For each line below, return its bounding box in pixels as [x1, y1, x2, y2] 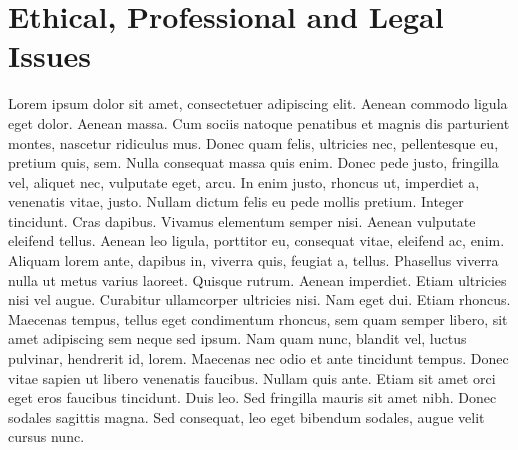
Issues [8, 35, 91, 76]
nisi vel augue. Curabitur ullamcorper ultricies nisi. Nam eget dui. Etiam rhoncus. [8, 289, 511, 310]
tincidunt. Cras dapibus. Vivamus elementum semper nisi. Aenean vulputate [8, 210, 476, 231]
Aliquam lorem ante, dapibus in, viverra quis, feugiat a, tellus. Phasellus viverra [8, 250, 499, 271]
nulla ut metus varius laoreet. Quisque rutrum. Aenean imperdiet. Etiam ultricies [8, 269, 507, 290]
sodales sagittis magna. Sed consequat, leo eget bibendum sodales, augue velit [8, 406, 485, 427]
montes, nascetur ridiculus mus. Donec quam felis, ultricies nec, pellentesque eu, [8, 132, 499, 153]
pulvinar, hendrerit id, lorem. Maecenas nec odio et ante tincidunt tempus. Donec [8, 348, 509, 369]
